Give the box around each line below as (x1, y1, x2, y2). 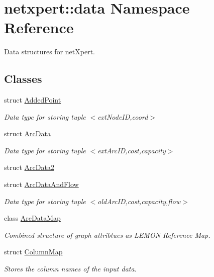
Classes (4, 71, 42, 86)
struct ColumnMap (4, 246, 63, 257)
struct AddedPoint (4, 95, 61, 105)
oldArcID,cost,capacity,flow (97, 196, 181, 206)
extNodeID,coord (97, 111, 148, 122)
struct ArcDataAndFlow (4, 179, 79, 190)
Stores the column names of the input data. (4, 263, 137, 274)
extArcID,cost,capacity (97, 145, 166, 155)
